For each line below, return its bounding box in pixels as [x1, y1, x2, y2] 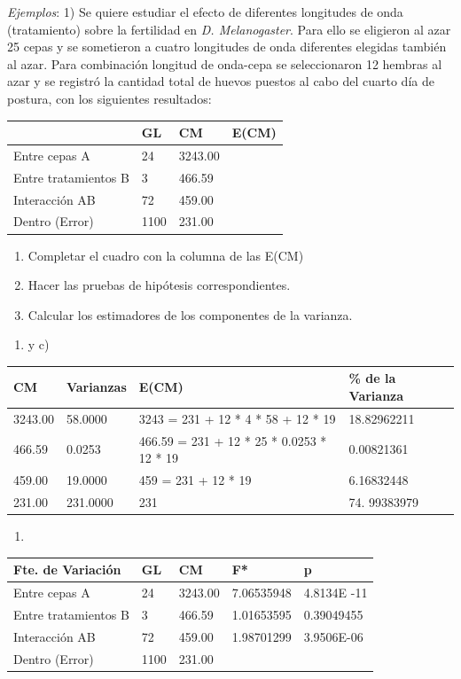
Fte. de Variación [13, 560, 121, 579]
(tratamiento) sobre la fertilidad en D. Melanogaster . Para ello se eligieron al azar [7, 20, 451, 38]
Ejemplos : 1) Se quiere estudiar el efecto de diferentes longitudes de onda [7, 3, 403, 20]
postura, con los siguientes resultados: [7, 89, 212, 107]
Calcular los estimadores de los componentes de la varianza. [27, 305, 353, 324]
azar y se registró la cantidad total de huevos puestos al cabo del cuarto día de [7, 72, 434, 90]
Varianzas [66, 378, 127, 396]
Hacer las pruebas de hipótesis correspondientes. [27, 276, 291, 294]
